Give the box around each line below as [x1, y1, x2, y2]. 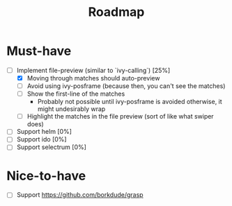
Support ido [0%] [16, 135, 67, 144]
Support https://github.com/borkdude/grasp [16, 191, 144, 199]
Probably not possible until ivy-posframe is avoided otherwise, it [37, 98, 222, 106]
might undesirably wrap [37, 105, 106, 113]
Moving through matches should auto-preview [26, 74, 160, 82]
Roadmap [88, 4, 145, 20]
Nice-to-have [6, 168, 86, 184]
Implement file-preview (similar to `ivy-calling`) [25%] [16, 66, 171, 74]
